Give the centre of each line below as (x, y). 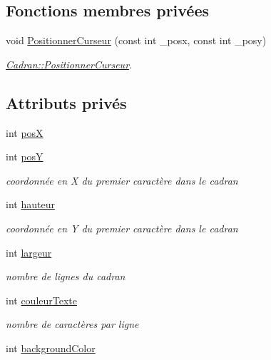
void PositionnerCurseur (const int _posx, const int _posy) (136, 40)
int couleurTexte (42, 300)
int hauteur (30, 204)
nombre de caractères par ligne (72, 324)
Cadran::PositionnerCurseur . (69, 64)
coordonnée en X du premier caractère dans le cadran (122, 180)
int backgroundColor (51, 348)
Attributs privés (66, 102)
